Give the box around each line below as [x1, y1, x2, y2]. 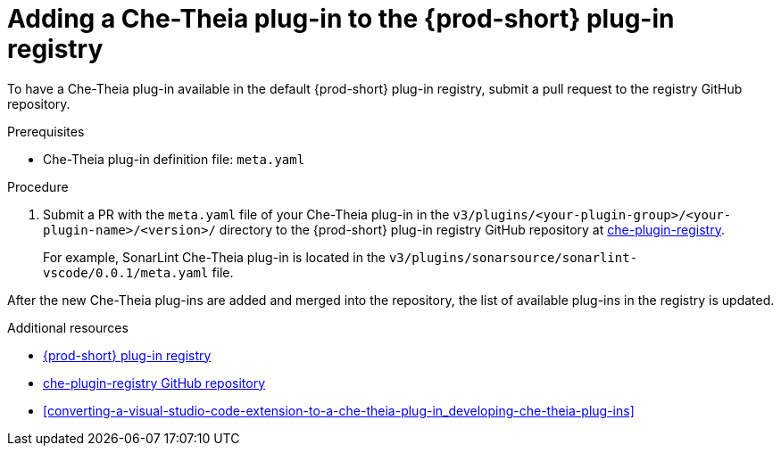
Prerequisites [7, 123, 85, 139]
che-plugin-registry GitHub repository [43, 375, 265, 391]
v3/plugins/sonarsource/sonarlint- [388, 250, 638, 265]
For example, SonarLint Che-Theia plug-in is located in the [43, 249, 386, 265]
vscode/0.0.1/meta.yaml [43, 265, 209, 280]
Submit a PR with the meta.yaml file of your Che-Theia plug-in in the [43, 206, 450, 222]
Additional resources [7, 319, 129, 335]
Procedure [7, 178, 69, 194]
